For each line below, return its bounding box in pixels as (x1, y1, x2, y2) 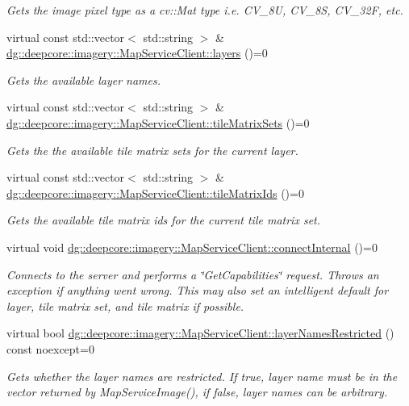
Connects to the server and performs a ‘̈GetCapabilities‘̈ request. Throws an (6, 266, 379, 283)
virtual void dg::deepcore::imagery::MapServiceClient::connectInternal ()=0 (6, 238, 378, 255)
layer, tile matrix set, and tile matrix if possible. (6, 297, 244, 314)
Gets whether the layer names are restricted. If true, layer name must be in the (6, 367, 398, 384)
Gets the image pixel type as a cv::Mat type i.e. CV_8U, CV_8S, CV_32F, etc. (6, 2, 403, 18)
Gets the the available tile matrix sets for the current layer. (6, 141, 298, 158)
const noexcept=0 (6, 340, 94, 357)
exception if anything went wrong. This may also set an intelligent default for (6, 282, 389, 299)
